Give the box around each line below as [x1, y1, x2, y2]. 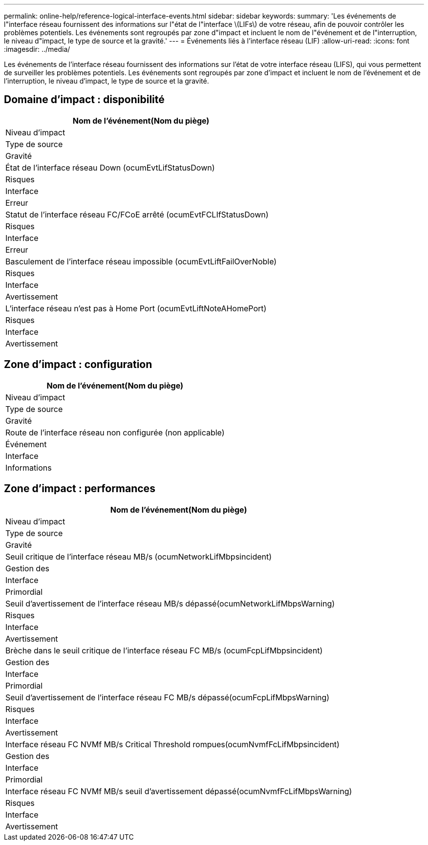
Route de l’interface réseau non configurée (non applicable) [5, 427, 225, 437]
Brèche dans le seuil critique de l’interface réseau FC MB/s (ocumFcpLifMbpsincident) [5, 645, 323, 655]
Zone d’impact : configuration [4, 358, 152, 371]
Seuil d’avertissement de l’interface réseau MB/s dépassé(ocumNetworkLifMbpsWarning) [5, 598, 335, 608]
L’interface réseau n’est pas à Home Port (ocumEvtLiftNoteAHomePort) [5, 303, 267, 313]
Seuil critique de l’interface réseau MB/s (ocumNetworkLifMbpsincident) [5, 551, 272, 562]
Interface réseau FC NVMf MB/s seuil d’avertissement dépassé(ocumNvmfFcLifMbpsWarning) [5, 786, 352, 796]
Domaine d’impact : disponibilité [4, 93, 165, 106]
